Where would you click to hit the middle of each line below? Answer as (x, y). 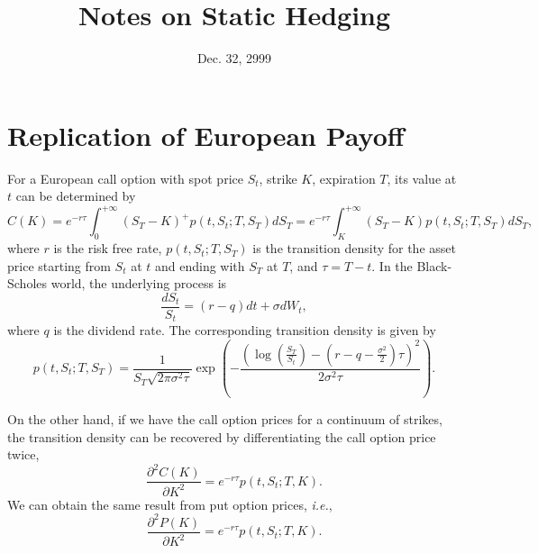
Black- (434, 265)
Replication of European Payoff (206, 135)
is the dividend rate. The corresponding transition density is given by (245, 330)
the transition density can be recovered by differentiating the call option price (222, 436)
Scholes (27, 283)
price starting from (59, 265)
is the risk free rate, (108, 248)
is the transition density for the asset (354, 248)
